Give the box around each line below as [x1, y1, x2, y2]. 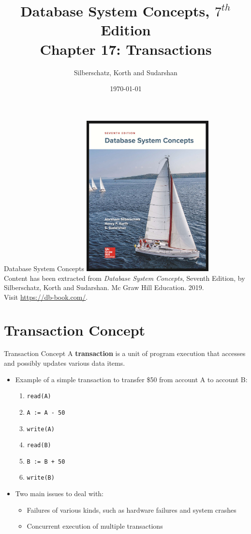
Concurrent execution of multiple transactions [27, 521, 163, 531]
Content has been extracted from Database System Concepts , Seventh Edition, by [4, 273, 245, 283]
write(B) [27, 474, 55, 482]
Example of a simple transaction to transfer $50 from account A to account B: [15, 374, 248, 384]
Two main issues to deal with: [15, 488, 104, 499]
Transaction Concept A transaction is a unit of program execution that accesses [4, 348, 246, 358]
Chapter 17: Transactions [40, 39, 212, 59]
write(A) [27, 425, 55, 433]
